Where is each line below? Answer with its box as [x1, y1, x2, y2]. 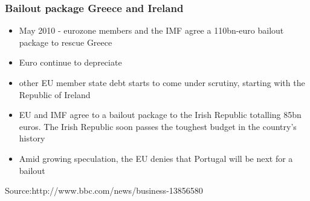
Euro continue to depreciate [19, 56, 122, 69]
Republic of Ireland [19, 88, 91, 100]
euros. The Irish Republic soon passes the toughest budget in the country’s [19, 120, 297, 132]
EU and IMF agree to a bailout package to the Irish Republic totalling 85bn [19, 108, 302, 121]
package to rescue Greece [19, 36, 112, 48]
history [19, 132, 45, 144]
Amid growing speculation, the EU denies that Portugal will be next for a [19, 152, 293, 164]
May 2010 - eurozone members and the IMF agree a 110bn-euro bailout [19, 24, 284, 37]
